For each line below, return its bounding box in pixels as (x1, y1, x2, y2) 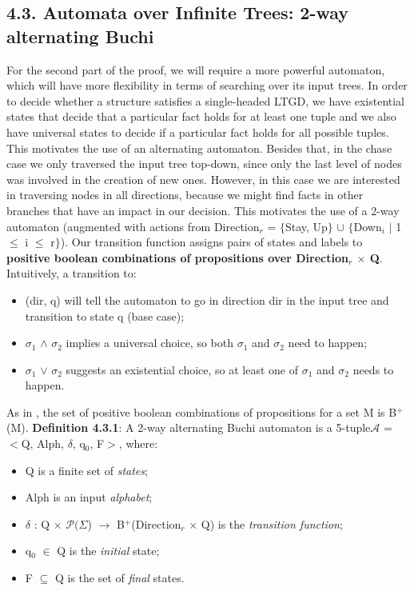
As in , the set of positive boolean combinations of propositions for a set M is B (6, 403, 397, 420)
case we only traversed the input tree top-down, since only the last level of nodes (6, 155, 402, 172)
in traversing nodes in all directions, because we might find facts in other (6, 186, 364, 203)
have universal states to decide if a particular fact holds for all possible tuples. (6, 123, 389, 140)
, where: (118, 435, 158, 452)
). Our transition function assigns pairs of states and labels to (60, 234, 363, 250)
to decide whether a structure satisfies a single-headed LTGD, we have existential (6, 92, 405, 109)
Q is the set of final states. (54, 569, 185, 586)
